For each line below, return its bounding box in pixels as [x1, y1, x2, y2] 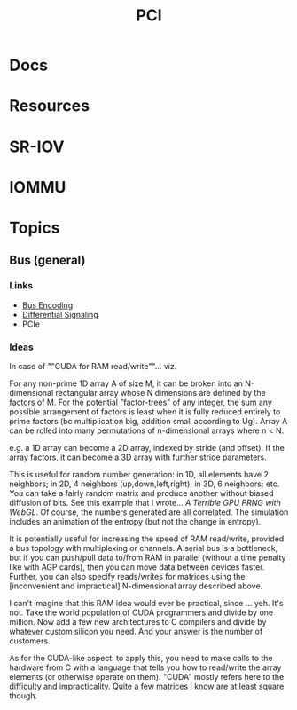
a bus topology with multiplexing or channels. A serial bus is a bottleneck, [9, 542, 278, 553]
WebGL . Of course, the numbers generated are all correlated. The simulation [9, 507, 289, 517]
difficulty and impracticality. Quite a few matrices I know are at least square [9, 681, 285, 691]
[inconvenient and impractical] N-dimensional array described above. [9, 580, 263, 591]
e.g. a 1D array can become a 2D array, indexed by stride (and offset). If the [9, 442, 285, 453]
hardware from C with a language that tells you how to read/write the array [9, 662, 282, 673]
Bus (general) [9, 253, 86, 268]
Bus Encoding [21, 299, 74, 311]
